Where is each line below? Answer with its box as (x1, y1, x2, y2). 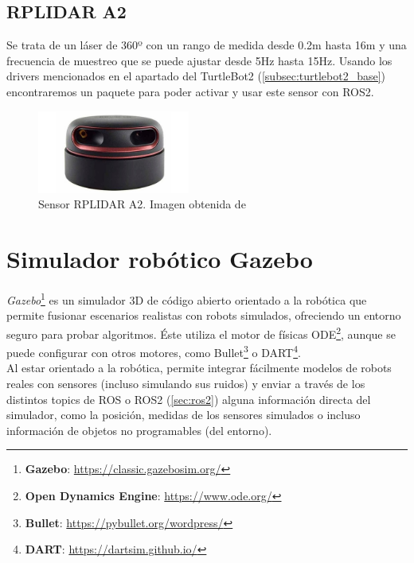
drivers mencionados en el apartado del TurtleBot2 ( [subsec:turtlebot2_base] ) (6, 68, 386, 84)
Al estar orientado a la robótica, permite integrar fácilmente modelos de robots (6, 359, 392, 376)
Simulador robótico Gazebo (6, 243, 313, 275)
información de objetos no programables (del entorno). (6, 421, 272, 438)
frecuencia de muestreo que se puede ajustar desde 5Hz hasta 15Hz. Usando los (6, 52, 393, 68)
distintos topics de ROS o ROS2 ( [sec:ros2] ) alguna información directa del (6, 390, 371, 407)
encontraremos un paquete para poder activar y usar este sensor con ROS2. (6, 83, 374, 99)
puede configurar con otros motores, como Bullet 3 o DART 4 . (6, 342, 301, 360)
